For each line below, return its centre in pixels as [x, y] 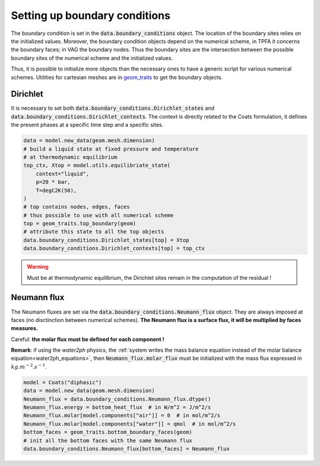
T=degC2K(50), [56, 190]
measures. [25, 328]
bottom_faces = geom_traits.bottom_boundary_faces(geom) [108, 432]
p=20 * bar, [53, 182]
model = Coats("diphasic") [63, 382]
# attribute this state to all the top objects [94, 232]
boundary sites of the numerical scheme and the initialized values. [92, 58]
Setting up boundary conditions [91, 15]
